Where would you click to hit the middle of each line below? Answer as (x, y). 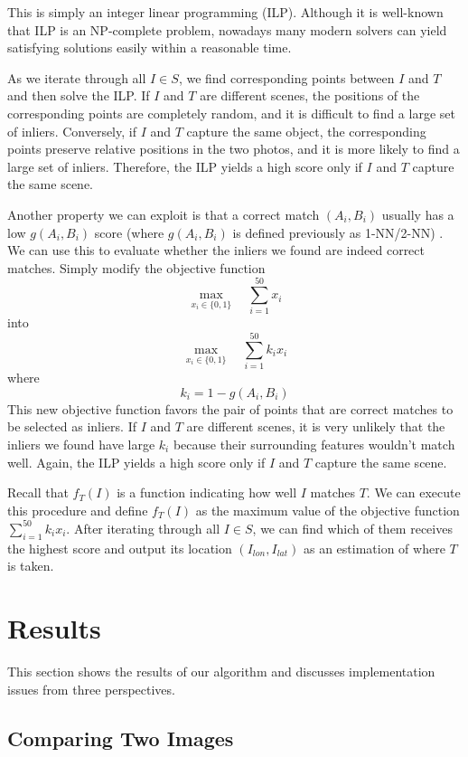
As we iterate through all (77, 77)
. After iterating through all (143, 528)
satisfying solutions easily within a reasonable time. (150, 47)
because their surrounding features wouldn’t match (314, 444)
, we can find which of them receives (352, 528)
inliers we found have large (81, 444)
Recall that (38, 492)
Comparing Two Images (121, 738)
